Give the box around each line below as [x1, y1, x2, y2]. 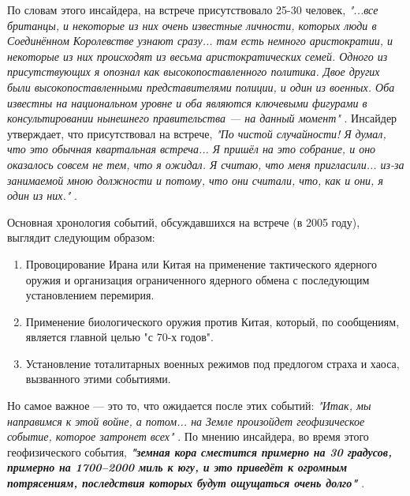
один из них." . [7, 187, 77, 204]
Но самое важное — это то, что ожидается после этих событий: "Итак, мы [7, 397, 371, 414]
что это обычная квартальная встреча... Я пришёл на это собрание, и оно [7, 141, 376, 157]
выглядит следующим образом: [7, 229, 155, 246]
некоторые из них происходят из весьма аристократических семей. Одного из [7, 47, 388, 64]
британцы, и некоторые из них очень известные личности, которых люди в [7, 17, 377, 33]
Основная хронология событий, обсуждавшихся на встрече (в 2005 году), [7, 213, 360, 230]
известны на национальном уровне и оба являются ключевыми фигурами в [7, 94, 367, 111]
